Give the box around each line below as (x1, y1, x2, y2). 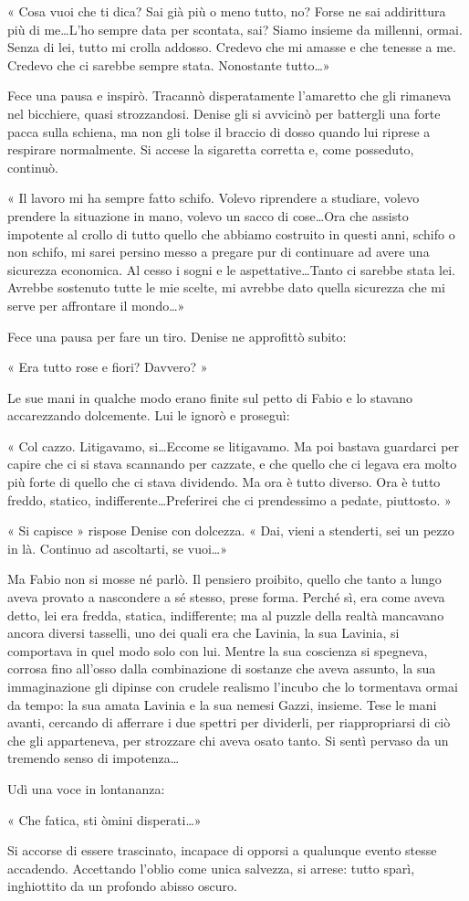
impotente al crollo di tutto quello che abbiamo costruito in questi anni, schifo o (7, 224, 455, 243)
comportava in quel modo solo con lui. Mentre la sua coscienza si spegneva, (7, 641, 428, 660)
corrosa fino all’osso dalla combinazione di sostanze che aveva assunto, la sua (7, 659, 436, 678)
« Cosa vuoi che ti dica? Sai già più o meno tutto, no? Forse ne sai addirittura (7, 2, 446, 20)
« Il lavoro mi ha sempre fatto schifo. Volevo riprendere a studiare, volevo (7, 188, 420, 207)
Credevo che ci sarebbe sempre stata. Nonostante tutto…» (7, 55, 330, 74)
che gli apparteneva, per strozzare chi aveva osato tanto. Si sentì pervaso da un (7, 730, 449, 749)
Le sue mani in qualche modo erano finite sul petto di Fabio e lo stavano (7, 387, 412, 407)
